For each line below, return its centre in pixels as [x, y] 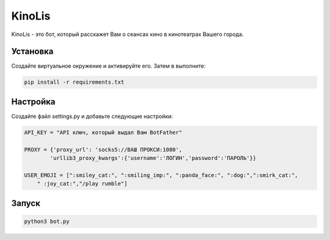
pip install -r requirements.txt [74, 82]
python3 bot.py [47, 221]
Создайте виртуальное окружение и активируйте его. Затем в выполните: [108, 66]
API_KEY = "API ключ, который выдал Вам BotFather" [103, 132]
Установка [32, 52]
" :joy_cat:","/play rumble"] [82, 184]
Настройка [33, 102]
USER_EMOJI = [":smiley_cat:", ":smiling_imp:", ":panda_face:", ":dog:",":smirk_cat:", [161, 175]
